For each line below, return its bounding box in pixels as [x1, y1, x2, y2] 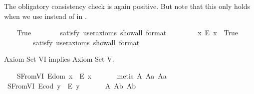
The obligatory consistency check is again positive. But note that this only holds [4, 1, 251, 11]
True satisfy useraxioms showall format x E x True [16, 27, 238, 38]
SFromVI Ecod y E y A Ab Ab [7, 80, 136, 91]
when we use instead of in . [4, 10, 87, 21]
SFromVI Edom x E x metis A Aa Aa [16, 70, 167, 81]
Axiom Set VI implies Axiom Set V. [4, 54, 114, 64]
